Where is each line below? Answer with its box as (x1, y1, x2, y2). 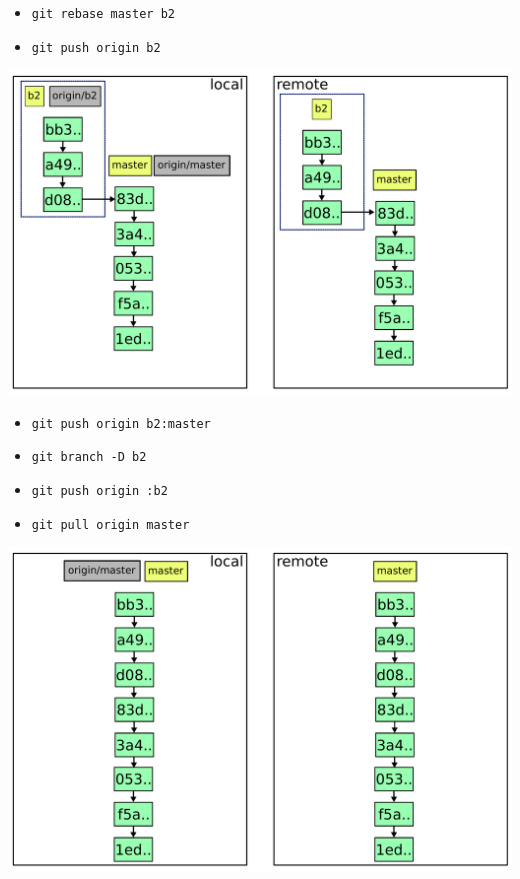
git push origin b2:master (31, 416, 211, 431)
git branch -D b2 (31, 450, 147, 465)
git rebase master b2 (31, 7, 175, 21)
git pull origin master (31, 517, 190, 532)
